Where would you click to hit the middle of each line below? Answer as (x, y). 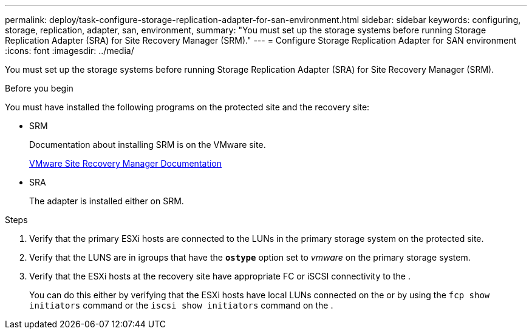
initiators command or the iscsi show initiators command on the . (181, 305)
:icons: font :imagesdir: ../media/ (70, 51)
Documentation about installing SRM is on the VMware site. (148, 145)
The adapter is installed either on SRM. (107, 201)
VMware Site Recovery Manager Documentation (126, 163)
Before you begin (39, 88)
